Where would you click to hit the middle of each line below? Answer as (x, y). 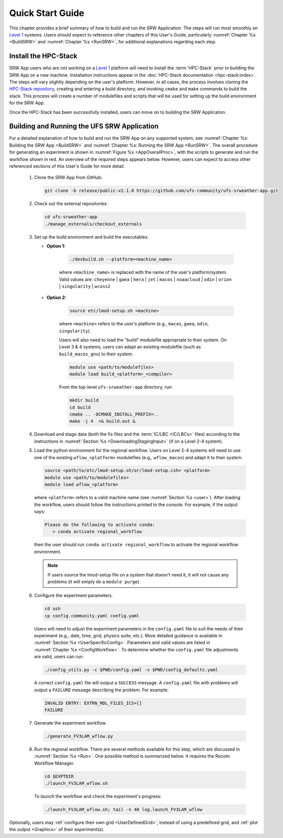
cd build (80, 407)
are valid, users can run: (59, 657)
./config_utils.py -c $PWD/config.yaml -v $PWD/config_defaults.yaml (131, 670)
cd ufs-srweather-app (71, 217)
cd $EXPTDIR (59, 776)
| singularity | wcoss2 (85, 286)
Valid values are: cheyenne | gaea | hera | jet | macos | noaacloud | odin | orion (145, 279)
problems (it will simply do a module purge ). (94, 581)
